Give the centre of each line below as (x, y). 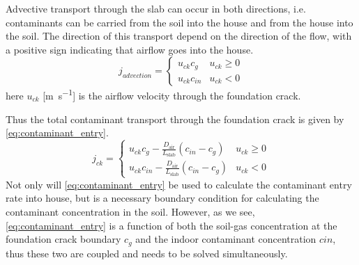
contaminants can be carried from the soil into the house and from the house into (179, 22)
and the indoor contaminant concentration (226, 239)
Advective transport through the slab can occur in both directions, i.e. (156, 8)
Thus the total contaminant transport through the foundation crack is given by (175, 119)
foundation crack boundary (63, 239)
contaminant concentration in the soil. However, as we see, (130, 212)
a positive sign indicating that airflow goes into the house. (130, 49)
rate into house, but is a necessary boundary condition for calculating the (162, 198)
